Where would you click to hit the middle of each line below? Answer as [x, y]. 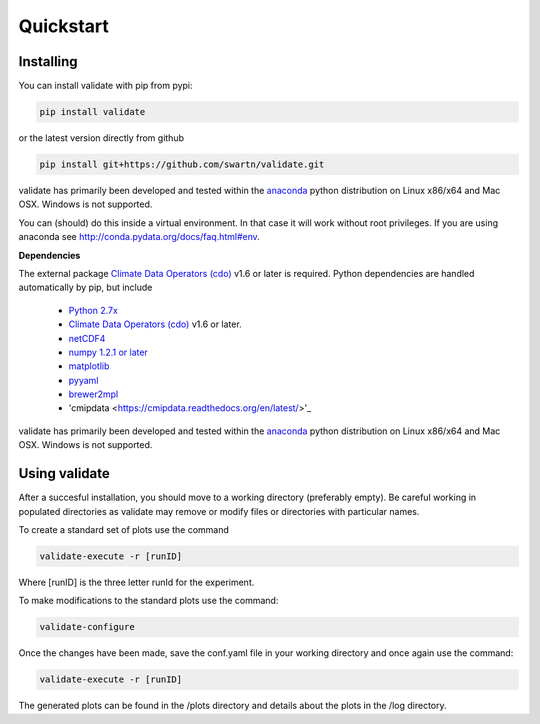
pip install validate [92, 112]
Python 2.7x [93, 310]
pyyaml [83, 380]
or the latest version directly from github [101, 138]
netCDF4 [87, 338]
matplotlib [89, 366]
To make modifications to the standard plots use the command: [148, 601]
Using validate [64, 473]
